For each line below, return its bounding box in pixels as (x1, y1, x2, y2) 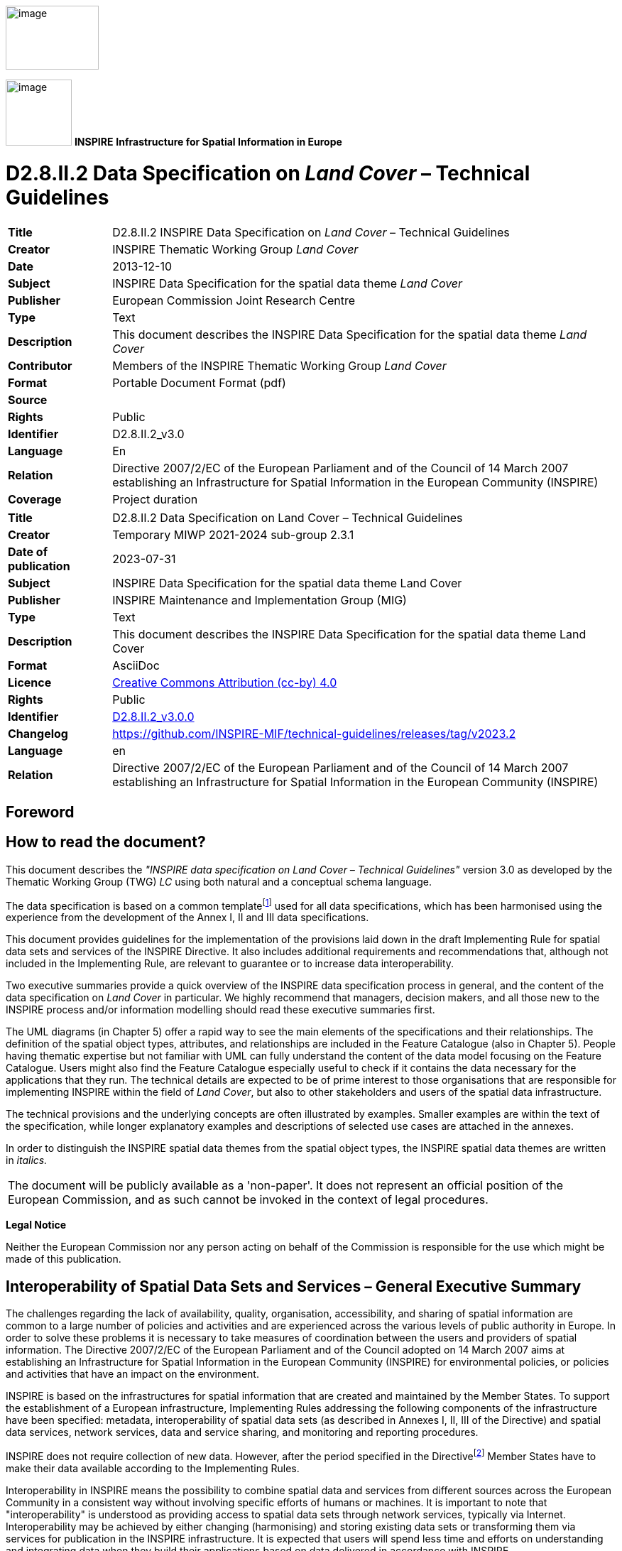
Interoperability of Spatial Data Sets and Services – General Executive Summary (6, 1277, 582, 1295)
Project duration (112, 491, 198, 506)
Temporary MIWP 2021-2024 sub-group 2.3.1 (112, 527, 354, 542)
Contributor (8, 358, 72, 373)
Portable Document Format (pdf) (112, 375, 286, 390)
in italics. (6, 1154, 48, 1167)
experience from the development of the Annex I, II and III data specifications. (6, 911, 369, 924)
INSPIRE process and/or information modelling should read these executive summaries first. (6, 1003, 435, 1016)
